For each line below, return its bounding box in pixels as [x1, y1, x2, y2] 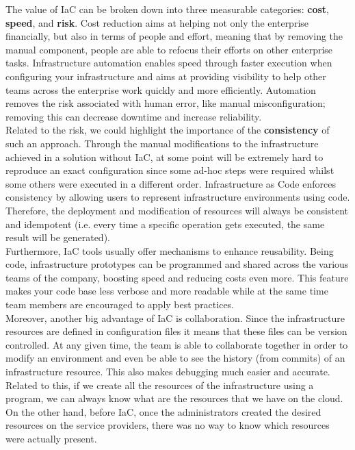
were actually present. [5, 432, 97, 445]
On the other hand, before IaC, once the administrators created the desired [5, 404, 321, 418]
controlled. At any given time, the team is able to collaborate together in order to [5, 337, 348, 351]
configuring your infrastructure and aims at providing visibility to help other [5, 68, 326, 83]
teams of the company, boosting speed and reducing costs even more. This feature [5, 270, 349, 284]
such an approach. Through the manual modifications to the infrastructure [5, 136, 319, 150]
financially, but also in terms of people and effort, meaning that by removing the [5, 29, 343, 43]
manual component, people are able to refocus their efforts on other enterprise [5, 42, 333, 56]
